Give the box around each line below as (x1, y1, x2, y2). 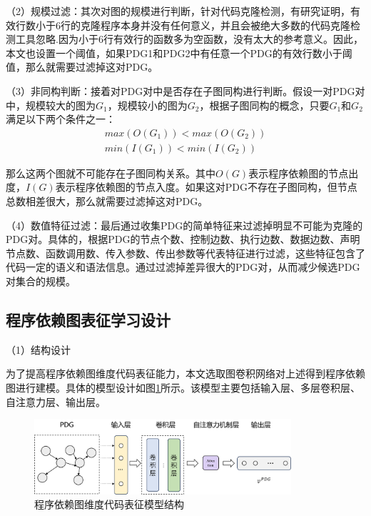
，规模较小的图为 (107, 97, 188, 112)
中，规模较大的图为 (6, 97, 96, 112)
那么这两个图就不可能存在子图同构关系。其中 (6, 165, 215, 180)
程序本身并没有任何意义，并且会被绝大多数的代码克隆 (100, 17, 350, 32)
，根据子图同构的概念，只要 (199, 97, 330, 112)
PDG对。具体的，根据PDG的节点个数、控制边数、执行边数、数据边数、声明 (6, 232, 360, 247)
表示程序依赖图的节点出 (248, 165, 359, 180)
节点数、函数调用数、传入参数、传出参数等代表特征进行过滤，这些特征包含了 (6, 245, 365, 260)
